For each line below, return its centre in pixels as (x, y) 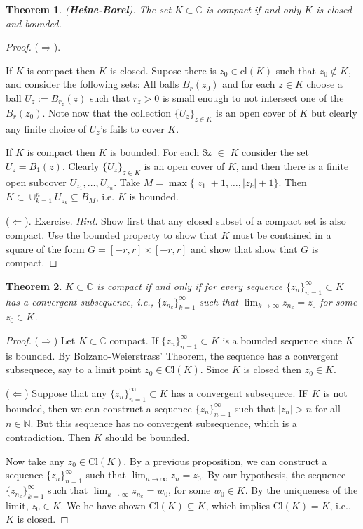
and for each (249, 84)
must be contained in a (282, 234)
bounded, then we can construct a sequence (99, 408)
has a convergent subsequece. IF (240, 392)
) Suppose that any (66, 392)
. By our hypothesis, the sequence (274, 475)
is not (335, 392)
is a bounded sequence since (282, 340)
